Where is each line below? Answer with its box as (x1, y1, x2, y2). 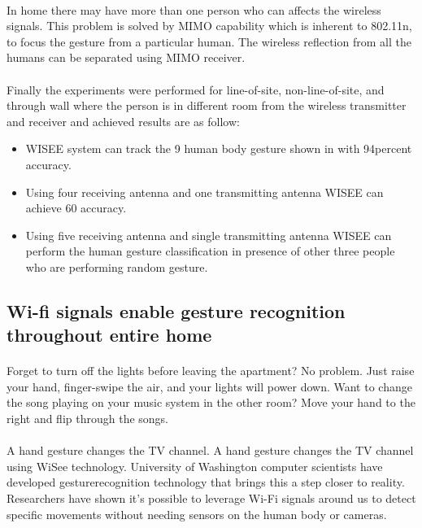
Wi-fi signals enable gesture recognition (7, 298, 346, 323)
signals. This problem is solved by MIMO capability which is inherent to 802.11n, (7, 17, 412, 34)
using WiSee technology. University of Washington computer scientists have (7, 457, 383, 474)
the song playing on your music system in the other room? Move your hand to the (7, 394, 415, 411)
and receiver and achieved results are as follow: (7, 112, 240, 129)
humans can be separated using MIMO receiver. (7, 49, 246, 66)
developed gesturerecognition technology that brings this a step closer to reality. (7, 473, 405, 491)
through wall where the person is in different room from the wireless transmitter (7, 97, 407, 114)
